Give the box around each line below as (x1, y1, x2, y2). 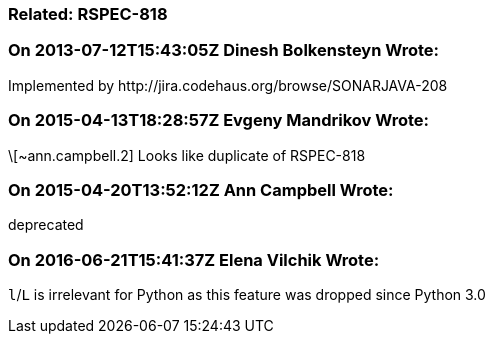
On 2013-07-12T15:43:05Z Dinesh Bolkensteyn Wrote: (8, 40, 439, 61)
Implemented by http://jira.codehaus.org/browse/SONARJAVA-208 (8, 76, 448, 94)
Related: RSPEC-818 (8, 4, 168, 24)
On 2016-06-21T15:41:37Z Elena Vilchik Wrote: (8, 249, 380, 270)
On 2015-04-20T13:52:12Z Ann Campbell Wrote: (8, 179, 394, 200)
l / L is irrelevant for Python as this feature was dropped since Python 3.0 (8, 286, 486, 303)
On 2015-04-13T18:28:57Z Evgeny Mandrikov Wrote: (8, 110, 430, 131)
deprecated (8, 216, 84, 234)
